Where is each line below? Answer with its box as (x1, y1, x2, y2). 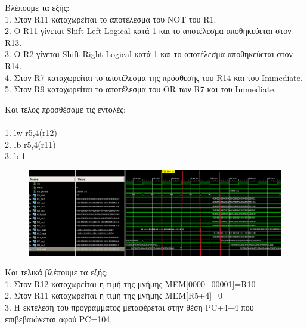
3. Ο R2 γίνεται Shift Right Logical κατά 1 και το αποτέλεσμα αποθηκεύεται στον (5, 48, 293, 60)
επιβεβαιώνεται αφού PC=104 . (5, 312, 113, 325)
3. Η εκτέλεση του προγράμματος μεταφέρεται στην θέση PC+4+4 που (5, 300, 254, 313)
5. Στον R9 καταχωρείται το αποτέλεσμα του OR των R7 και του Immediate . (5, 83, 277, 95)
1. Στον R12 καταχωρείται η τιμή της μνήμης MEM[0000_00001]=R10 (5, 277, 256, 290)
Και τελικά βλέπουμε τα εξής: (5, 266, 108, 278)
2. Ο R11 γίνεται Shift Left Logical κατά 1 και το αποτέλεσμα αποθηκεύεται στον (5, 24, 292, 37)
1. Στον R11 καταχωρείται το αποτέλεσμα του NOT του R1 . (5, 13, 216, 25)
